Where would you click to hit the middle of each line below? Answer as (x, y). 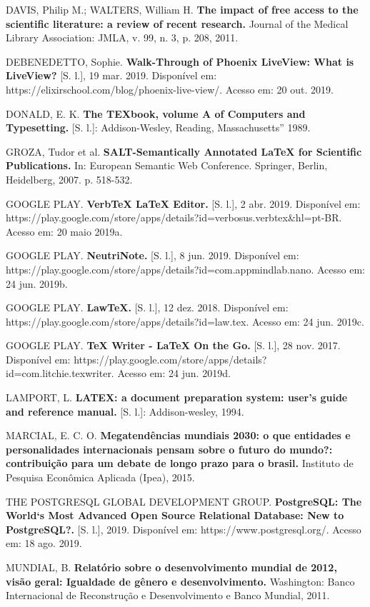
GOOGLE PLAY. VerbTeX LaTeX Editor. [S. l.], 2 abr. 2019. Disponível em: (183, 203)
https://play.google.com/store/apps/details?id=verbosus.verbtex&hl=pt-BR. (174, 217)
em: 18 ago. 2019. (44, 543)
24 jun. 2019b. (37, 283)
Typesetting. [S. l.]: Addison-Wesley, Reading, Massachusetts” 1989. (158, 127)
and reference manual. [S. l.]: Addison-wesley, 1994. (125, 411)
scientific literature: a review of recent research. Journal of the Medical (177, 23)
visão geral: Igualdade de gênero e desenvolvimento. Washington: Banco (180, 581)
